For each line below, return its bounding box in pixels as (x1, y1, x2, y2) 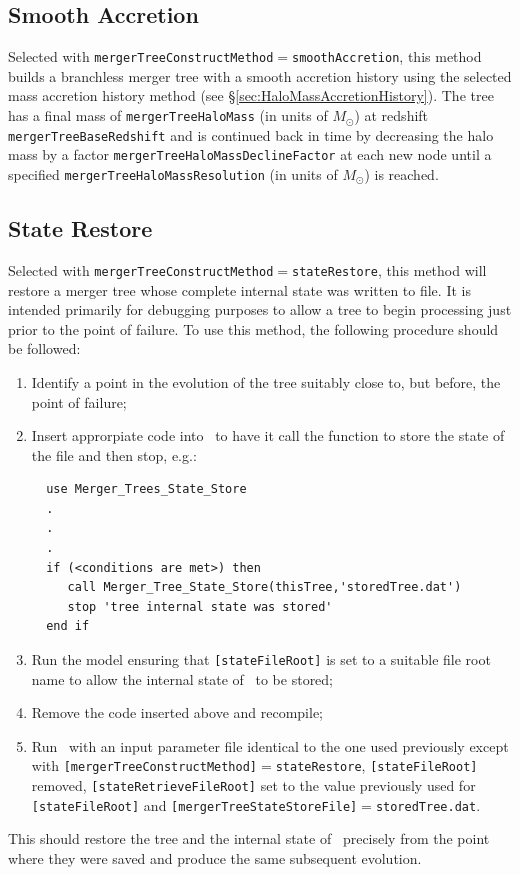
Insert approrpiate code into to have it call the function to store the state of (31, 425, 505, 446)
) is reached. (364, 164, 439, 185)
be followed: (8, 338, 81, 359)
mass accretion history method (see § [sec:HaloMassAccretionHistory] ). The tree (8, 85, 494, 106)
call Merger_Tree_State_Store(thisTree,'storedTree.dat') (67, 580, 462, 595)
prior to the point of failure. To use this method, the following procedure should (8, 318, 499, 339)
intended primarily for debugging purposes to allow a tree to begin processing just (8, 299, 512, 320)
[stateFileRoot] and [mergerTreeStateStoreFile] (31, 794, 358, 815)
